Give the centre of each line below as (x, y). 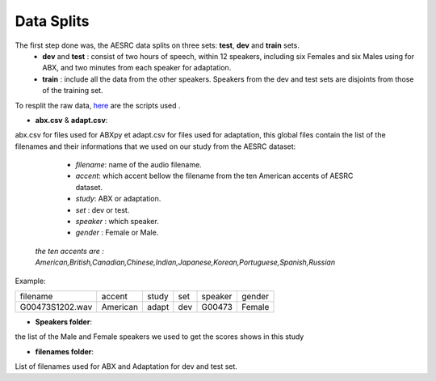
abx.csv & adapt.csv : (71, 120)
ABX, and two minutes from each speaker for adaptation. (137, 68)
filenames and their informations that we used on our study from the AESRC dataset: (155, 146)
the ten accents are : (69, 251)
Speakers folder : (64, 322)
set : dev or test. (103, 210)
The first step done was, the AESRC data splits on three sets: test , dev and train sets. (157, 45)
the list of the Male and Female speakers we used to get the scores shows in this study (159, 337)
